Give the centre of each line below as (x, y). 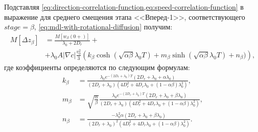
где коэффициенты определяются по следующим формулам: (97, 67)
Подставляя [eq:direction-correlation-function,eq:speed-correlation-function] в (124, 7)
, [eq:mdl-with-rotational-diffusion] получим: (103, 27)
